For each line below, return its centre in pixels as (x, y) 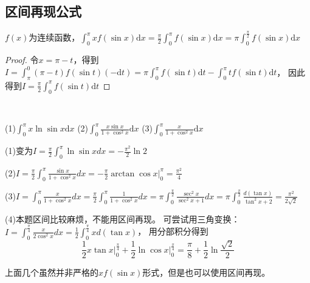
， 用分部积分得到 (173, 231)
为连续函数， (54, 37)
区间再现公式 (43, 11)
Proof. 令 (22, 59)
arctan (123, 174)
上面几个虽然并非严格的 (52, 272)
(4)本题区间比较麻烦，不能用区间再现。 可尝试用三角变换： (122, 218)
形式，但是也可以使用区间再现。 (206, 272)
